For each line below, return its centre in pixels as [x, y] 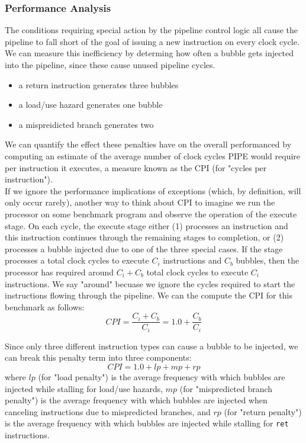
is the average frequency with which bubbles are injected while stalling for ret [147, 423]
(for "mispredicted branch [226, 388]
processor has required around [59, 272]
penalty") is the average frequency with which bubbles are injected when [136, 400]
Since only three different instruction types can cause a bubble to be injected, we [152, 346]
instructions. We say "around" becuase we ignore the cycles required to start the [150, 283]
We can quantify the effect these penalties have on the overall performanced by [148, 144]
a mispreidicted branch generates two [86, 124]
